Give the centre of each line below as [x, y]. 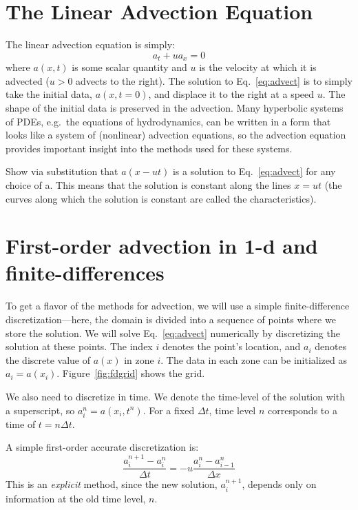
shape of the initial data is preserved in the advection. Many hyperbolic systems [175, 107]
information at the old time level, [76, 498]
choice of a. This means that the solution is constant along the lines [148, 184]
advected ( [28, 80]
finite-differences [85, 273]
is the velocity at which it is [258, 67]
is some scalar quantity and [129, 67]
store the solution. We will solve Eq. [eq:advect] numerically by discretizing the [173, 333]
